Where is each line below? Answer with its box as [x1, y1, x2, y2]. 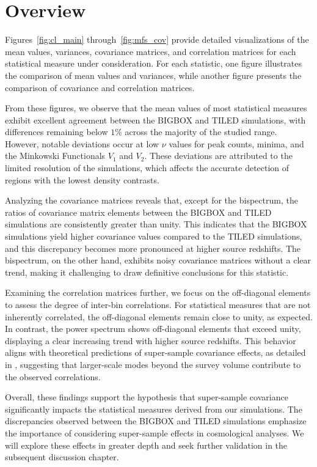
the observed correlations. [5, 370, 101, 383]
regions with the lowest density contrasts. [5, 173, 159, 186]
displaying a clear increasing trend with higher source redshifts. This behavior [5, 334, 296, 347]
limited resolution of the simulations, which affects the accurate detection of [5, 161, 290, 174]
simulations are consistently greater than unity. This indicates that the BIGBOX [5, 218, 307, 230]
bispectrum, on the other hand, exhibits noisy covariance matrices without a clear [5, 254, 312, 267]
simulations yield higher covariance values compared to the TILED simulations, [5, 230, 302, 243]
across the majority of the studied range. [125, 125, 277, 138]
